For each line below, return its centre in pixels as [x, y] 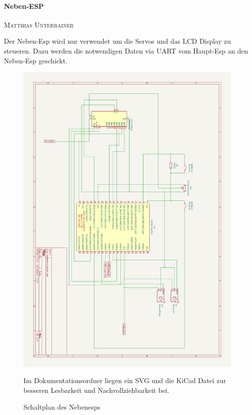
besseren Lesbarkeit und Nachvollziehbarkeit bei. [96, 390]
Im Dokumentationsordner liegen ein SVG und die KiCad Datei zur [125, 380]
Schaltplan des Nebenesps [62, 406]
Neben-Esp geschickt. [36, 60]
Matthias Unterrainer [39, 24]
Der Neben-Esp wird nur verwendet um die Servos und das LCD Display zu [117, 41]
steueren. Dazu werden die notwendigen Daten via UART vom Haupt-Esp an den [126, 50]
